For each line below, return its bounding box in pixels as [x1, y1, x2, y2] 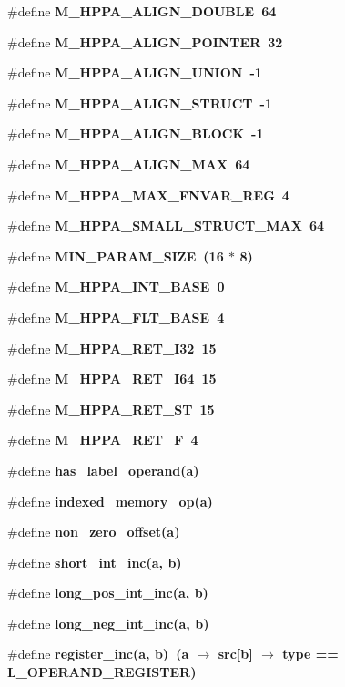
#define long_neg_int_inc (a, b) [7, 613, 209, 632]
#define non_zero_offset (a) [7, 522, 180, 541]
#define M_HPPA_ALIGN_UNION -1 [7, 63, 262, 82]
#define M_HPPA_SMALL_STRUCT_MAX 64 [7, 216, 325, 235]
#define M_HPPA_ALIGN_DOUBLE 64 [7, 2, 277, 20]
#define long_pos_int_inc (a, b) [7, 583, 208, 602]
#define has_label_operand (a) [7, 460, 199, 479]
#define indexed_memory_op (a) [7, 491, 213, 510]
